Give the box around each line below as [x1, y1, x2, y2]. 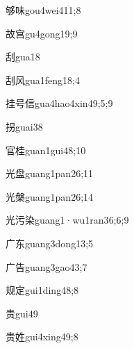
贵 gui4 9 [6, 306, 38, 320]
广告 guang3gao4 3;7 [6, 259, 87, 274]
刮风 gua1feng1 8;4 [6, 72, 80, 87]
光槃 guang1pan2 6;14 [6, 189, 94, 204]
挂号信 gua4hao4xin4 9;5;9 [6, 96, 113, 110]
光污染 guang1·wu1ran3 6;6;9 [6, 213, 129, 227]
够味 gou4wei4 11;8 [6, 3, 81, 17]
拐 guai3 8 [6, 119, 43, 133]
